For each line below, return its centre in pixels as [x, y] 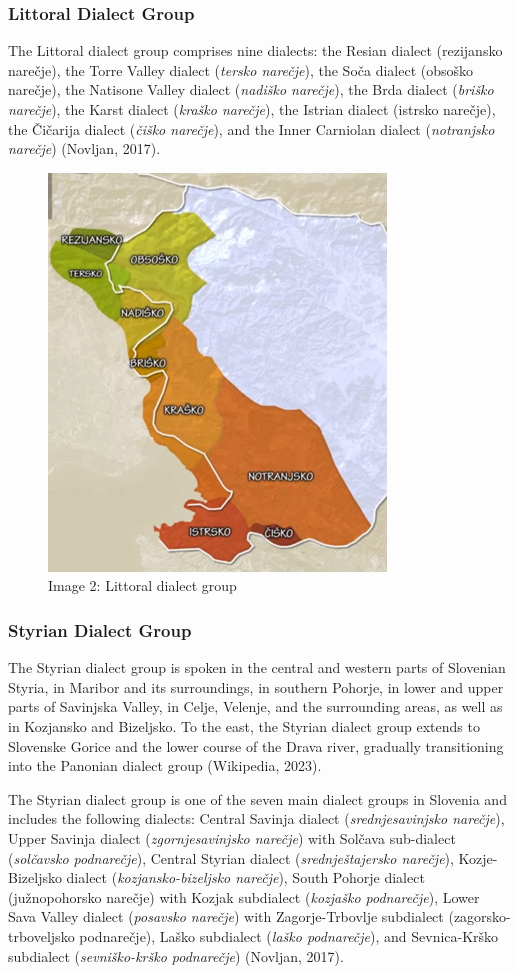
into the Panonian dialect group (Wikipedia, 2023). [165, 765]
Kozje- [478, 857]
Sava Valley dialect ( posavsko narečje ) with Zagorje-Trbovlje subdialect [226, 916]
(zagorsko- [479, 916]
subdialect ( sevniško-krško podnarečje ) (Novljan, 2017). [176, 955]
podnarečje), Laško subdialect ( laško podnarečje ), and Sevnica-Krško [289, 935]
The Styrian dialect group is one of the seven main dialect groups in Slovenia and [257, 798]
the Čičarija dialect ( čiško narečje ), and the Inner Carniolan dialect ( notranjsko [251, 128]
